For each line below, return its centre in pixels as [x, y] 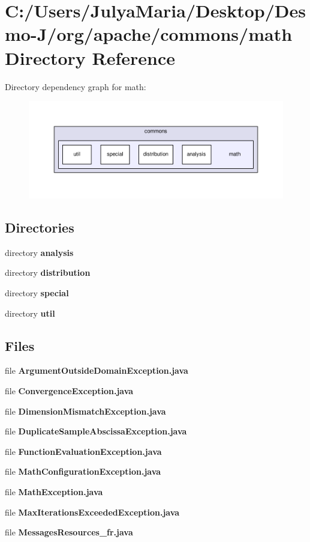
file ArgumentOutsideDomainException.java [97, 370]
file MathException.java [54, 491]
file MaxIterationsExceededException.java [92, 512]
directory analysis [39, 252]
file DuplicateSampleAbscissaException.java [96, 431]
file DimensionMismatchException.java [85, 411]
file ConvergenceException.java [69, 391]
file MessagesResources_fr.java [69, 532]
